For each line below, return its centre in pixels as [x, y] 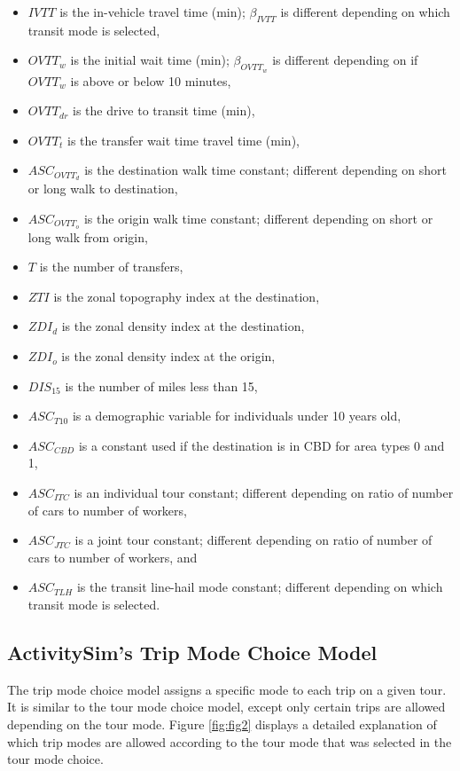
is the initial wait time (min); [150, 60]
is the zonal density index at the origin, [168, 356]
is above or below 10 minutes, [151, 80]
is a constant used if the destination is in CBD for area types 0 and [261, 445]
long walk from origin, [88, 236]
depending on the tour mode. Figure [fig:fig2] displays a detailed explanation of [222, 724]
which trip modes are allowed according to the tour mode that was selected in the [230, 741]
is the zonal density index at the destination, [183, 326]
